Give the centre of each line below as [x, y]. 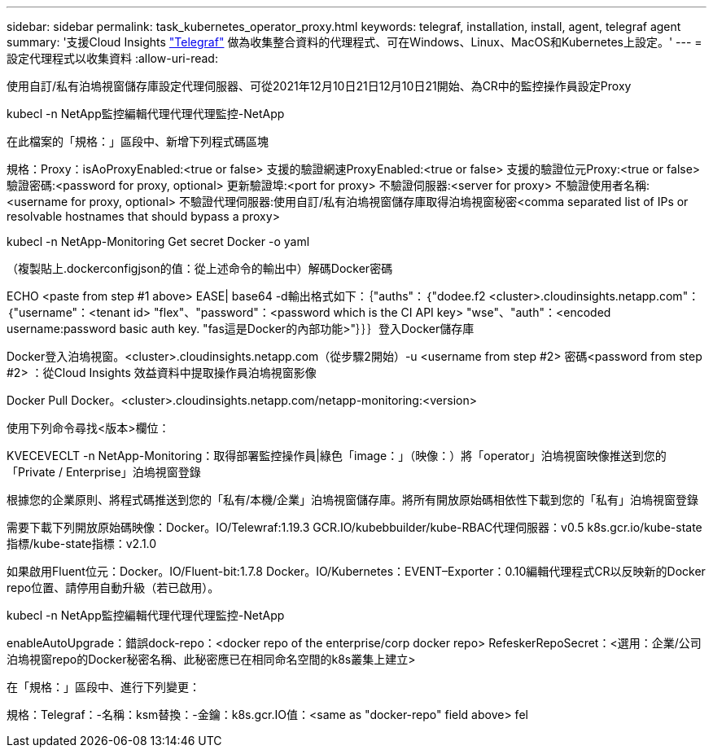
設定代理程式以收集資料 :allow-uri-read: [112, 58]
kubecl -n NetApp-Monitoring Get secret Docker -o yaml [158, 241]
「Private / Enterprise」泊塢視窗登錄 [104, 472]
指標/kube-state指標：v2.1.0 [82, 544]
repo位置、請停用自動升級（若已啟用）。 [113, 587]
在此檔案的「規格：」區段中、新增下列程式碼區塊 [138, 141]
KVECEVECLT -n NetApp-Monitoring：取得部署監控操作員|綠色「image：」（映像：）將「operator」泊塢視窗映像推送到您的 [337, 456]
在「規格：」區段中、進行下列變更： [103, 687]
